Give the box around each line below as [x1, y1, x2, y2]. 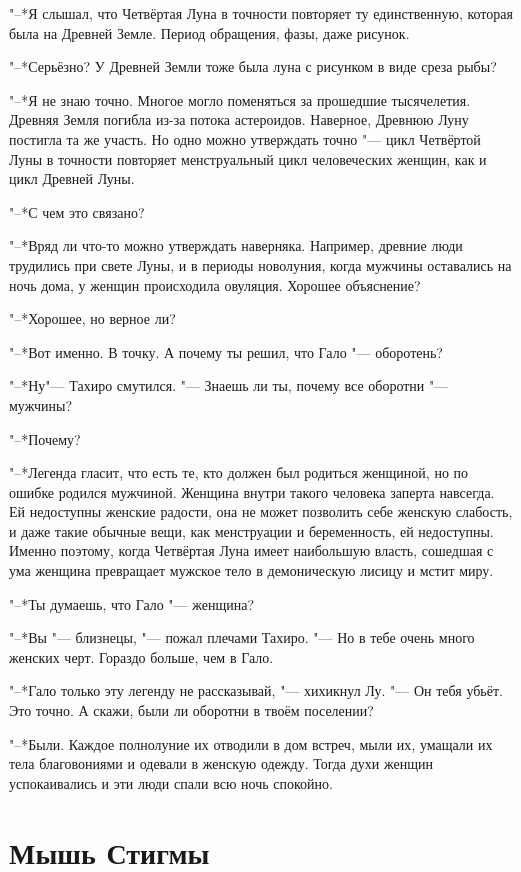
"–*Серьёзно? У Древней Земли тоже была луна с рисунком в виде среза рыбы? [9, 56, 497, 77]
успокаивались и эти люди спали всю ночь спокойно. [9, 772, 333, 793]
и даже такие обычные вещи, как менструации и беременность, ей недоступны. [9, 520, 494, 541]
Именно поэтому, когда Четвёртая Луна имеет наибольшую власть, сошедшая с [9, 540, 494, 561]
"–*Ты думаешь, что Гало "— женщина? [9, 593, 255, 614]
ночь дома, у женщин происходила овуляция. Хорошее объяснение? [9, 274, 421, 295]
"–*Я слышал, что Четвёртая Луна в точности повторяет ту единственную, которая [9, 3, 513, 23]
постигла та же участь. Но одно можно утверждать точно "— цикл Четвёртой [9, 128, 481, 149]
